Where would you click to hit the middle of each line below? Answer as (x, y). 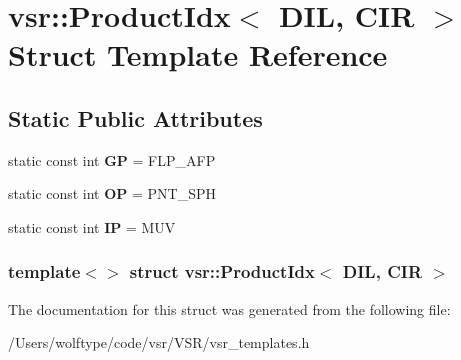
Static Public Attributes (135, 117)
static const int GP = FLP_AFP (112, 159)
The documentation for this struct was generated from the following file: (229, 308)
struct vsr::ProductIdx (222, 271)
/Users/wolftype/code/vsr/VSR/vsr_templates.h (159, 342)
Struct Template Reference (198, 54)
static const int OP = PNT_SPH (112, 193)
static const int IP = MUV (92, 226)
